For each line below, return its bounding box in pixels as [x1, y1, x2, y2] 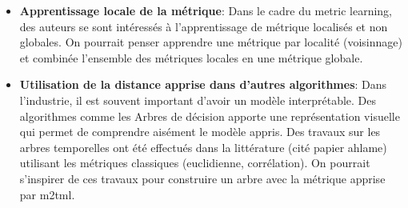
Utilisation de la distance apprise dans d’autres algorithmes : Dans [19, 76, 387, 93]
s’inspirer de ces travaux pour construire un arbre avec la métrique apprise [19, 170, 386, 186]
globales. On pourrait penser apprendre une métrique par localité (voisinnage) [19, 34, 402, 50]
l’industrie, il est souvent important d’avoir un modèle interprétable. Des [19, 91, 377, 108]
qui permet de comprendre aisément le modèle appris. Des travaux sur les [19, 123, 381, 140]
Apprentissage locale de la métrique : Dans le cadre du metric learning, [19, 2, 392, 18]
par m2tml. [19, 186, 75, 202]
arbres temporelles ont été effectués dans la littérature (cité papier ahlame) [19, 138, 387, 155]
